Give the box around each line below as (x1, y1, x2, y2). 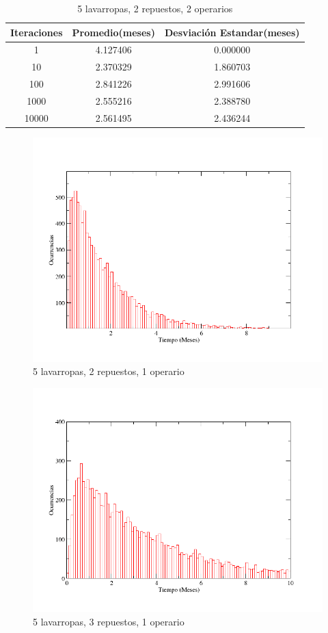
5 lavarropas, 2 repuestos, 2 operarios (77, 1, 233, 15)
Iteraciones (10, 25, 63, 39)
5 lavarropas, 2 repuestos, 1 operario (33, 364, 184, 378)
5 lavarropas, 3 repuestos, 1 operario (33, 614, 184, 628)
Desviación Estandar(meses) (164, 25, 300, 39)
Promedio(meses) (72, 25, 155, 39)
